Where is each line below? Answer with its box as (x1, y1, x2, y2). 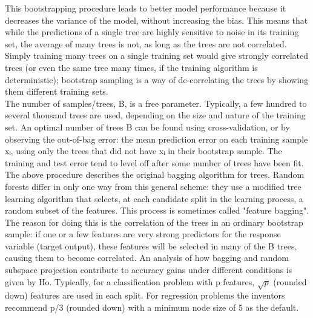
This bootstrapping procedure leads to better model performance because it (5, 2, 286, 14)
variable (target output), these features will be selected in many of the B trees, (5, 239, 297, 252)
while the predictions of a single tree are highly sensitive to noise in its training (5, 25, 299, 38)
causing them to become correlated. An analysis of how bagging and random (5, 251, 289, 264)
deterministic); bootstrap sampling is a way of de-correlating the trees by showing (5, 73, 309, 86)
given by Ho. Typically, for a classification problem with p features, (5, 275, 255, 288)
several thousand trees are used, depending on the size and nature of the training (5, 109, 306, 121)
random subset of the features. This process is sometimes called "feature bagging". (5, 204, 309, 217)
